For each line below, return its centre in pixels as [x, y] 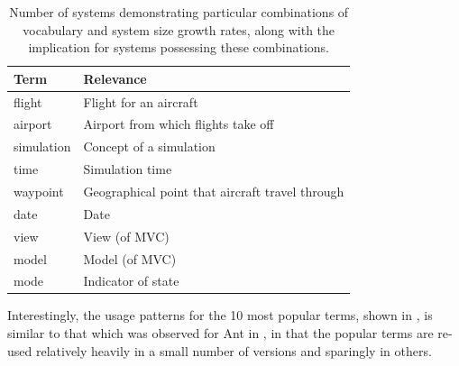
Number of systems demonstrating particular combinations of [179, 12]
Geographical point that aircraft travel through [214, 191]
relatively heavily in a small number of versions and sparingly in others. [234, 350]
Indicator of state [131, 281]
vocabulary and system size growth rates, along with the [179, 29]
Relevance [115, 78]
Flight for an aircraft [141, 101]
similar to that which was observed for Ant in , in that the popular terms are [220, 333]
